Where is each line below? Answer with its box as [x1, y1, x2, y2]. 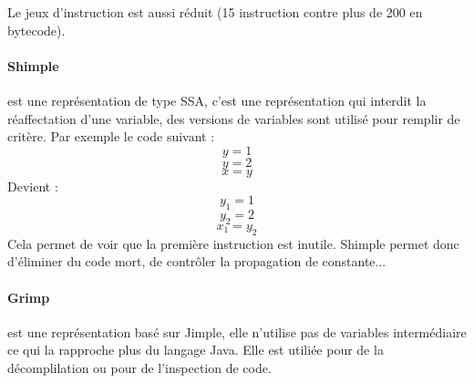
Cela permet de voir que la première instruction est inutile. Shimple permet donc [7, 233, 459, 253]
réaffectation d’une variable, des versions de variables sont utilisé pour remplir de [7, 109, 460, 128]
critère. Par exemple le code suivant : [7, 127, 215, 146]
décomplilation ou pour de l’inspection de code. [7, 357, 272, 377]
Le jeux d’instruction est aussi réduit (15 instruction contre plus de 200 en [7, 3, 423, 21]
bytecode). [7, 20, 66, 39]
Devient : [7, 176, 58, 195]
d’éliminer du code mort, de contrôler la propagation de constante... [7, 252, 386, 271]
